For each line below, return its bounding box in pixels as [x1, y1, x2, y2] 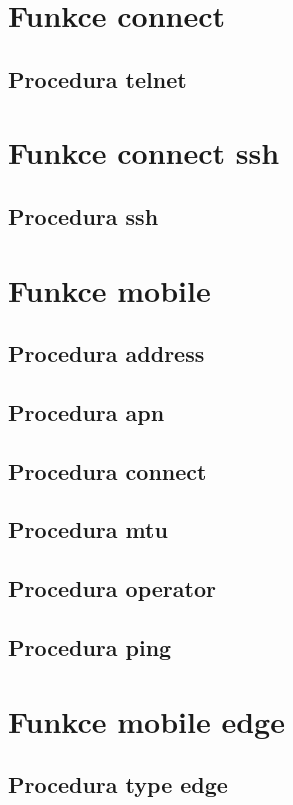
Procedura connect [8, 455, 207, 486]
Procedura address [8, 338, 205, 369]
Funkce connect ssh [8, 132, 280, 173]
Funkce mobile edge [8, 700, 285, 741]
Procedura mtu [8, 514, 168, 545]
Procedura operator [8, 573, 216, 604]
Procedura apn [8, 396, 165, 427]
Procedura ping [8, 631, 172, 662]
